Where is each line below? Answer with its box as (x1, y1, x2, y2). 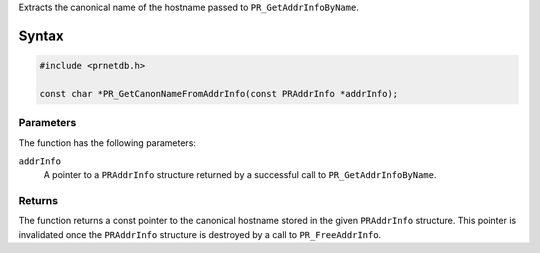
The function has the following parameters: (18, 136, 197, 149)
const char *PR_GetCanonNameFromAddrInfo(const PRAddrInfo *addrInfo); (39, 88, 399, 99)
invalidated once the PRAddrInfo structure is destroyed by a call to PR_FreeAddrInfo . (18, 228, 382, 240)
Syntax (18, 27, 64, 44)
